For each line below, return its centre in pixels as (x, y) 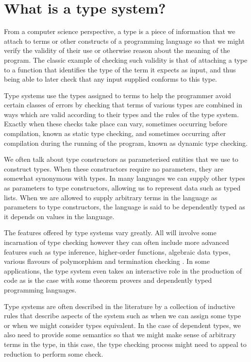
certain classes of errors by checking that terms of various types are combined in (123, 105)
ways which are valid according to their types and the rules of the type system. (121, 114)
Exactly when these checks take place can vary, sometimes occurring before (116, 124)
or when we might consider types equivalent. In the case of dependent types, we (122, 325)
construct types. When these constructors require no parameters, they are (114, 168)
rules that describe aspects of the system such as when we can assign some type (123, 316)
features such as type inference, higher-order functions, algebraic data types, (117, 251)
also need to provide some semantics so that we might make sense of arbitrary (120, 335)
